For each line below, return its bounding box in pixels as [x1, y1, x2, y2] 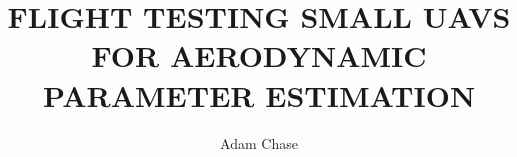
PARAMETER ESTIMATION [42, 74, 476, 115]
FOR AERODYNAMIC [91, 35, 427, 76]
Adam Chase [220, 132, 298, 153]
